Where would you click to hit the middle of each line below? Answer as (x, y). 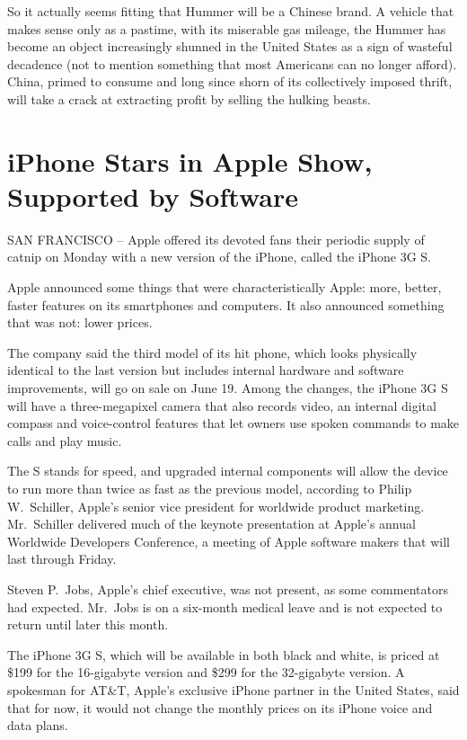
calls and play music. (65, 440)
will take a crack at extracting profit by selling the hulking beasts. (189, 98)
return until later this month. (88, 624)
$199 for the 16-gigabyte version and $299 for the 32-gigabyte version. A (206, 672)
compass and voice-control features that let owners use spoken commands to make (233, 423)
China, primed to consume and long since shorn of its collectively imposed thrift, (230, 81)
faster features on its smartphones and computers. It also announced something (226, 304)
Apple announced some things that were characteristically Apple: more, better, (225, 287)
